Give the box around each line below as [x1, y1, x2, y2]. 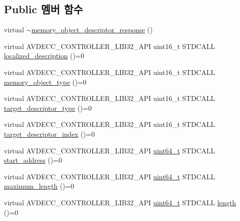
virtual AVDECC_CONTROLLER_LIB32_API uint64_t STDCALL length [4, 197, 236, 207]
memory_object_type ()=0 [4, 76, 87, 87]
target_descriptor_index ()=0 [4, 128, 95, 139]
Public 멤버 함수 [4, 1, 83, 17]
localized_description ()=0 [4, 50, 84, 61]
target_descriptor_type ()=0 [4, 102, 92, 113]
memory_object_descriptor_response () [31, 25, 153, 35]
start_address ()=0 [4, 155, 62, 165]
